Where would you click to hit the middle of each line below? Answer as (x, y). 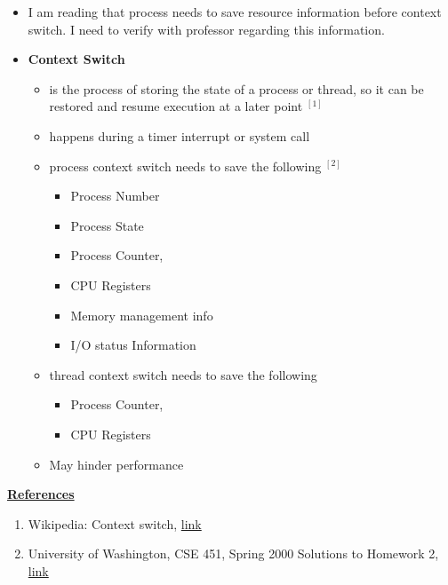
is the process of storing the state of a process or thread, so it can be (236, 88)
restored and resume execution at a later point (176, 106)
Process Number (115, 196)
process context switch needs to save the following (185, 166)
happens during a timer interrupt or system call (180, 135)
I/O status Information (133, 345)
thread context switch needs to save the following (183, 374)
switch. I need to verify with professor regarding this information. (206, 29)
